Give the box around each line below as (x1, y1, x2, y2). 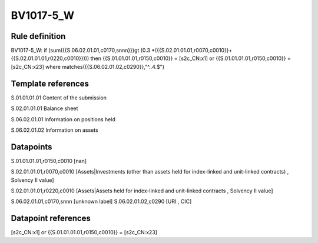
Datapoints (11, 142, 52, 152)
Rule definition (11, 31, 66, 41)
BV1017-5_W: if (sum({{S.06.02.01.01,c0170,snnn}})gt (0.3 (11, 47, 150, 54)
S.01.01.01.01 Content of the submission (11, 94, 107, 101)
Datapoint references (11, 214, 91, 224)
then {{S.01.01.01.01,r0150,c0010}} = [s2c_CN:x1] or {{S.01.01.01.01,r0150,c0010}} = (90, 55, 291, 62)
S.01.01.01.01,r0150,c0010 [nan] (11, 157, 87, 164)
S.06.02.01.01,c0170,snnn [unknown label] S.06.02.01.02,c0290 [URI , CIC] (11, 198, 192, 205)
